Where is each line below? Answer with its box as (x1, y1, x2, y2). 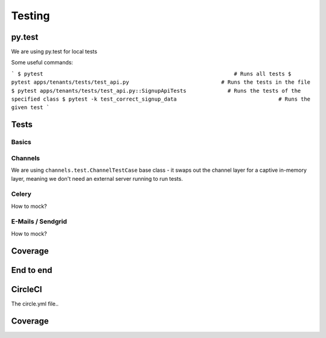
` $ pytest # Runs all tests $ (11, 70, 292, 77)
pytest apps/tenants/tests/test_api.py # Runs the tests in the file (11, 79, 311, 86)
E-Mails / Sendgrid (11, 218, 68, 226)
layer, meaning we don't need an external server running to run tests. (11, 175, 184, 182)
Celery (11, 190, 31, 198)
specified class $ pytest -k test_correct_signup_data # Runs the (11, 96, 311, 102)
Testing (11, 9, 50, 22)
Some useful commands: (11, 59, 74, 66)
